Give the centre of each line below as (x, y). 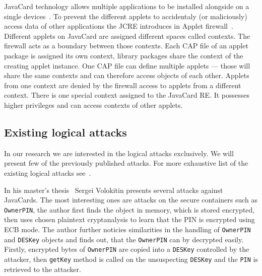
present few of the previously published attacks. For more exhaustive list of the (126, 163)
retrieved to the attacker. (43, 269)
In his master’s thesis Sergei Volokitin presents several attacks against (114, 190)
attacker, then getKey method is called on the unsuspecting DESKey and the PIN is (131, 259)
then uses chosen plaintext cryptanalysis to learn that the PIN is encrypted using (129, 219)
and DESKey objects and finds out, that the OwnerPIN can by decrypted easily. (124, 239)
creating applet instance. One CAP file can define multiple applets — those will (127, 65)
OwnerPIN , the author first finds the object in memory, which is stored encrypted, (129, 209)
